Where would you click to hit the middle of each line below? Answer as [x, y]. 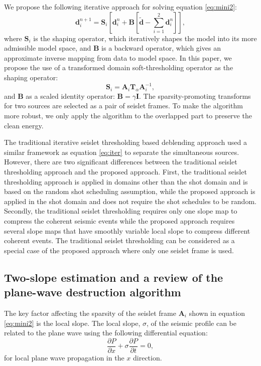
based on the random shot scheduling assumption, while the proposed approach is [130, 191]
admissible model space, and [48, 48]
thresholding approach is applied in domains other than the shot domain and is [126, 181]
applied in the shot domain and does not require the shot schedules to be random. [130, 201]
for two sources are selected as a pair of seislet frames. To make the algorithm [123, 106]
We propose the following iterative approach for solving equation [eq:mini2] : [120, 7]
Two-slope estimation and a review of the [114, 277]
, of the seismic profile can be [191, 323]
